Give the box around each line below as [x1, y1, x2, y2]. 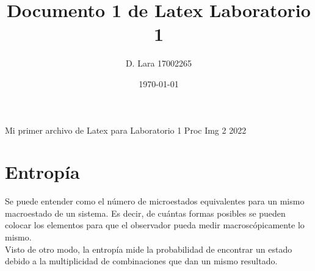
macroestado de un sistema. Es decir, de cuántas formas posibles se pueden [5, 206, 286, 219]
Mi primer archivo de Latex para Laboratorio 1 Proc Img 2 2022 [5, 123, 247, 136]
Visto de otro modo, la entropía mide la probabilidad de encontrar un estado [5, 242, 292, 255]
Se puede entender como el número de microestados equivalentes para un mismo [5, 195, 305, 208]
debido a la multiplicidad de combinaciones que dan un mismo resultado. [5, 255, 278, 267]
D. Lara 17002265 [125, 57, 192, 70]
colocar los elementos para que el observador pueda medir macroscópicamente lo [5, 219, 305, 231]
